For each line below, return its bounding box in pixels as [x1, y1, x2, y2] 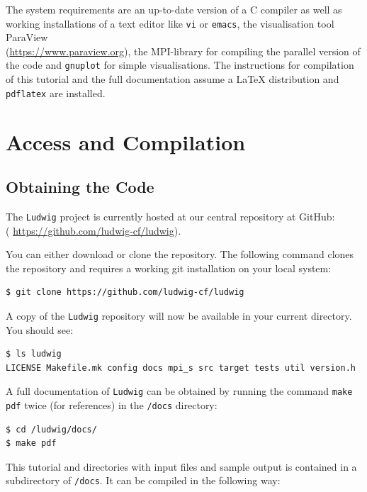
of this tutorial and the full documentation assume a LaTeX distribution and [6, 72, 339, 86]
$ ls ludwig [6, 349, 62, 359]
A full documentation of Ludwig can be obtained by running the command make [6, 384, 353, 398]
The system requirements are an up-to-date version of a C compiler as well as [6, 2, 342, 16]
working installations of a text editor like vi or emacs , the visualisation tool [6, 16, 334, 30]
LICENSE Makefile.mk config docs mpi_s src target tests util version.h [6, 362, 356, 373]
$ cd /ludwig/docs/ [6, 424, 97, 435]
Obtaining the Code [6, 176, 154, 198]
